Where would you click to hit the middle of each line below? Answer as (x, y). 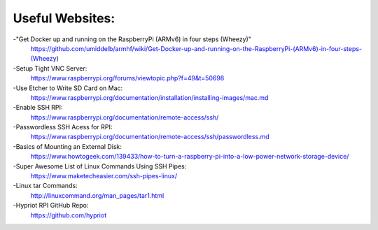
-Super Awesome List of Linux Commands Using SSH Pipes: (100, 166)
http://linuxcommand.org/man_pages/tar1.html (97, 195)
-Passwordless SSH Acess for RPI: (63, 127)
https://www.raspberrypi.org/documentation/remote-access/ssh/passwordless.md (150, 137)
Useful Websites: (64, 18)
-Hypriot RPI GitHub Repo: (51, 206)
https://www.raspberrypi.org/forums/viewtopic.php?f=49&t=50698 (127, 78)
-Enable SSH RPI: (38, 108)
